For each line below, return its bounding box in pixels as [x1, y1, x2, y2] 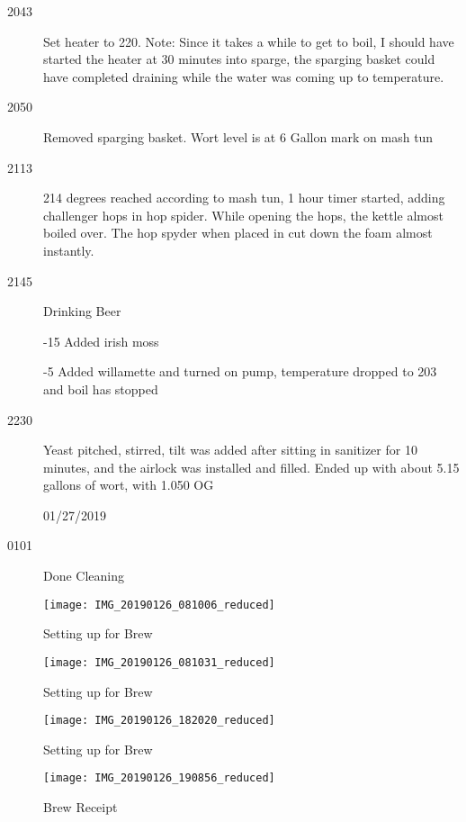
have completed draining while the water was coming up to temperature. [43, 67, 444, 86]
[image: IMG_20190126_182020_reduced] [43, 714, 275, 727]
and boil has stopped [43, 379, 158, 398]
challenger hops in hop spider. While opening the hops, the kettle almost [43, 205, 444, 224]
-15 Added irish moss [43, 331, 159, 350]
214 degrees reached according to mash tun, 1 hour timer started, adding [43, 188, 445, 207]
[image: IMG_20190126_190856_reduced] [43, 772, 275, 785]
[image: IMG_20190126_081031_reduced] [43, 655, 275, 669]
